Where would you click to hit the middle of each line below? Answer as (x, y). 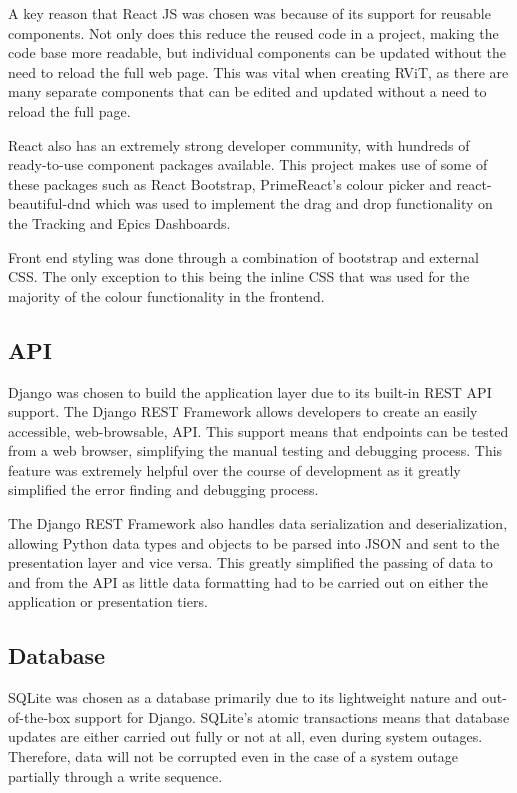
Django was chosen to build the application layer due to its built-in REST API (250, 391)
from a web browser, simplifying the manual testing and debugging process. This (255, 450)
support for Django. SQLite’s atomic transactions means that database (292, 716)
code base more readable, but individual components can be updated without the (257, 52)
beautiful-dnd (49, 203)
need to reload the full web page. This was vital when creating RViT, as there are (258, 71)
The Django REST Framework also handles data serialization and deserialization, (258, 523)
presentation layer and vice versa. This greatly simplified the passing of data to (250, 562)
